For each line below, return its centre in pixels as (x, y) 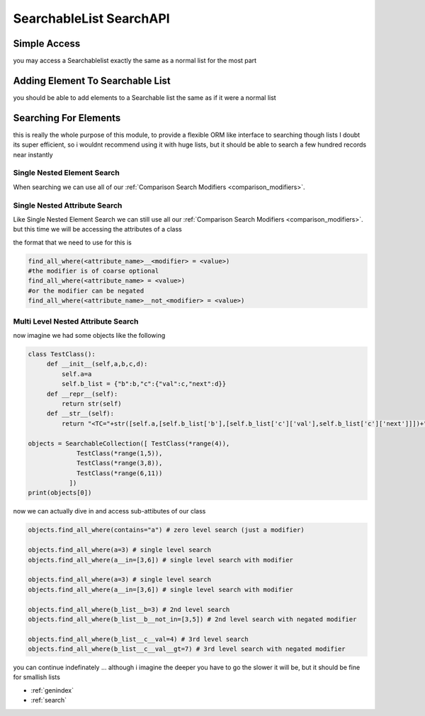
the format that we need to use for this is (73, 242)
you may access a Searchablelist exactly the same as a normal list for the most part (135, 61)
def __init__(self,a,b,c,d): (97, 364)
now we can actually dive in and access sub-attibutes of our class (109, 511)
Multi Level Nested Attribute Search (76, 321)
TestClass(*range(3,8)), (120, 463)
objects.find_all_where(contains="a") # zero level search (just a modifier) (166, 530)
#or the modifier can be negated (86, 291)
